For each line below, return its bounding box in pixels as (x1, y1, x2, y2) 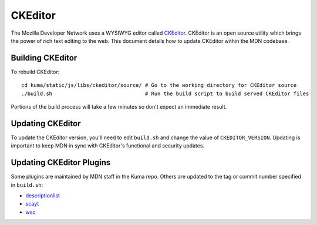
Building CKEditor (11, 53, 77, 63)
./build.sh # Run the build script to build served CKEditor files (21, 90, 309, 97)
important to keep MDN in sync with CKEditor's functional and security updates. (11, 142, 205, 149)
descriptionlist (25, 192, 60, 199)
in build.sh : (11, 181, 43, 188)
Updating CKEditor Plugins (11, 157, 111, 167)
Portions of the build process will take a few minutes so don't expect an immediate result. (11, 103, 227, 110)
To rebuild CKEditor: (11, 68, 60, 75)
